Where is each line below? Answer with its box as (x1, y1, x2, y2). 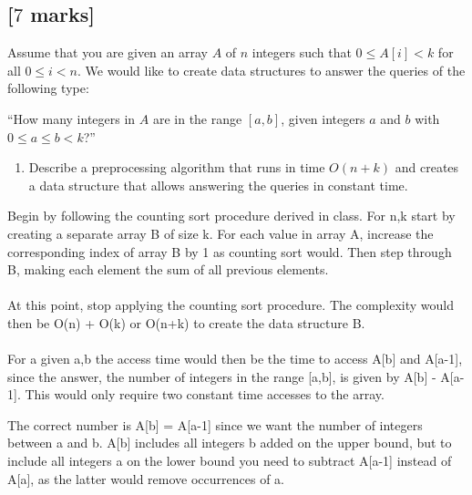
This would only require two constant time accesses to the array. (25, 385, 385, 404)
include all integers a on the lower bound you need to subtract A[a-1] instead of (7, 451, 452, 470)
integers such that (251, 43, 352, 62)
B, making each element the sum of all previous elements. (7, 260, 329, 279)
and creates (395, 158, 459, 177)
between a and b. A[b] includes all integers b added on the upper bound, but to (7, 433, 452, 452)
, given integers (281, 108, 365, 128)
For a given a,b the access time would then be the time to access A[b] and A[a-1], (7, 349, 463, 368)
